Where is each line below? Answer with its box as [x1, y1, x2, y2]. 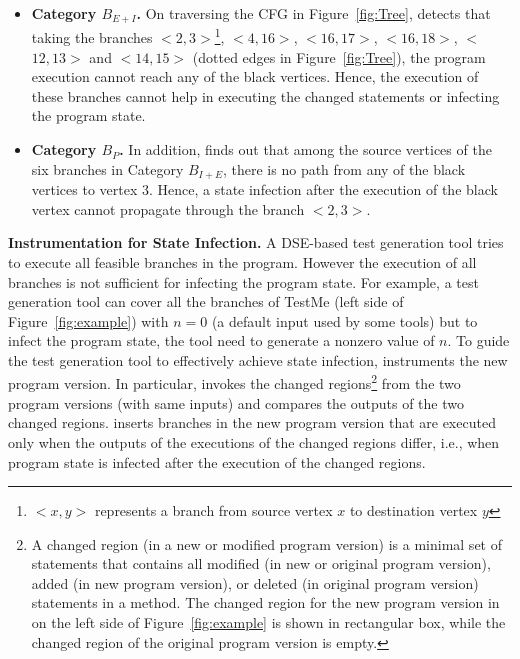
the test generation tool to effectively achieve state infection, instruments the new [8, 349, 508, 370]
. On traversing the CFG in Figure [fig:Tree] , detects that [136, 3, 491, 23]
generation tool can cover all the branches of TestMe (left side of [8, 291, 404, 312]
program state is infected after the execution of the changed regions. [8, 451, 426, 472]
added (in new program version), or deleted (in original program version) [31, 572, 479, 593]
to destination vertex [349, 500, 478, 521]
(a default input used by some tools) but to [211, 310, 478, 331]
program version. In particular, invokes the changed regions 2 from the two [8, 370, 461, 394]
